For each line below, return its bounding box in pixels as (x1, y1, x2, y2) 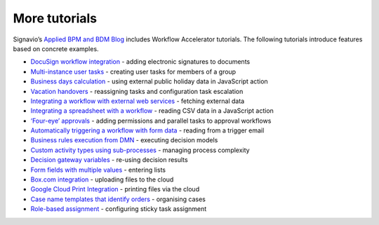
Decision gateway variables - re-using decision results (30, 156, 189, 164)
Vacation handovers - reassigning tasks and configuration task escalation (30, 87, 244, 95)
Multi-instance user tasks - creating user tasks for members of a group (30, 67, 237, 76)
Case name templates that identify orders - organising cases (30, 195, 206, 203)
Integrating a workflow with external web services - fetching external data (30, 97, 245, 105)
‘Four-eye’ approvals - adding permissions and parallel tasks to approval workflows (30, 116, 272, 125)
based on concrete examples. (13, 44, 99, 53)
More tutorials (13, 11, 98, 26)
